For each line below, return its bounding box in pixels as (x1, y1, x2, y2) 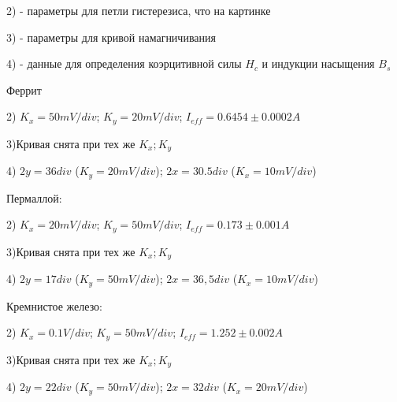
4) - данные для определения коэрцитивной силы (6, 55, 242, 72)
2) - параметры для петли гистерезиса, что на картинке (6, 2, 271, 18)
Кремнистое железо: (6, 297, 103, 314)
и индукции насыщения (262, 55, 375, 72)
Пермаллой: (6, 189, 62, 206)
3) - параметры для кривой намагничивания (6, 28, 216, 45)
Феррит (6, 81, 42, 98)
